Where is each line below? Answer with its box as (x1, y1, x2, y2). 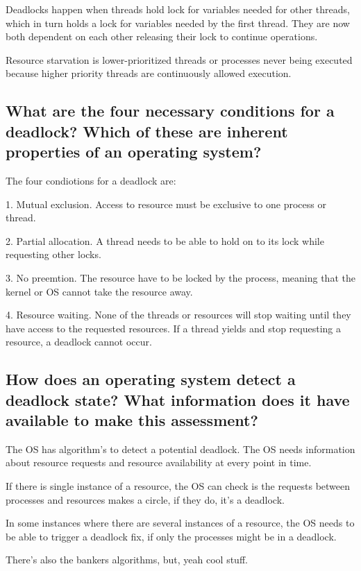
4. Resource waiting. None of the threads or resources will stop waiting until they (6, 307, 351, 322)
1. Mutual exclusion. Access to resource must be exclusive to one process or (6, 196, 326, 211)
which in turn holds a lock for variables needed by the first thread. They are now (6, 15, 350, 30)
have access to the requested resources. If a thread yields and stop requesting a (6, 321, 341, 335)
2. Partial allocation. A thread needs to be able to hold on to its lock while (6, 233, 324, 248)
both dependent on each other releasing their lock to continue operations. (6, 29, 318, 44)
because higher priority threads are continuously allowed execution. (6, 66, 292, 80)
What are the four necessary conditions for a (6, 100, 335, 121)
